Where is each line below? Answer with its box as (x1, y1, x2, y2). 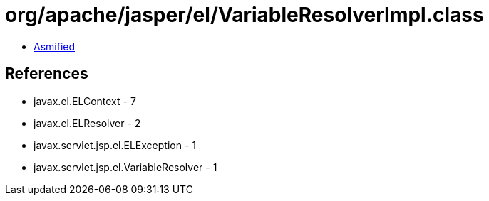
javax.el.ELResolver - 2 (34, 116, 141, 129)
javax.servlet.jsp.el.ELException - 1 (34, 138, 196, 151)
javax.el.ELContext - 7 (34, 94, 136, 107)
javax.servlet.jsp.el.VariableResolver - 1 (34, 161, 217, 173)
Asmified (34, 40, 76, 53)
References (5, 65, 88, 83)
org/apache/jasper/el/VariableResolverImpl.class (5, 3, 484, 27)
